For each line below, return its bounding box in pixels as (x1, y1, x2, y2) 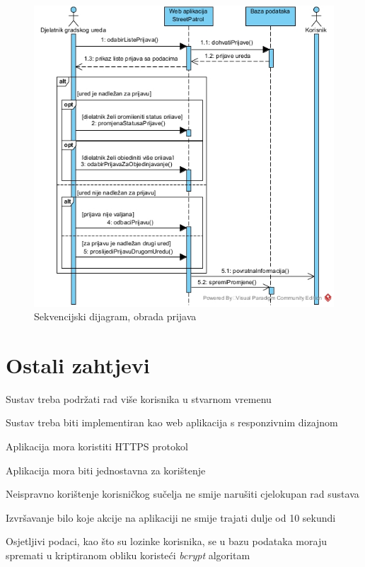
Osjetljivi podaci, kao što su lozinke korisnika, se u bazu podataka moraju (6, 534, 327, 549)
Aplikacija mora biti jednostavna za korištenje (6, 462, 206, 477)
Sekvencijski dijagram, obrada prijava (34, 309, 197, 324)
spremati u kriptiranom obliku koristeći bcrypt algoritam (6, 547, 250, 562)
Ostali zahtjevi (6, 350, 150, 379)
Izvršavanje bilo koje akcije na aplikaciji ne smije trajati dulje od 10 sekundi (6, 510, 336, 525)
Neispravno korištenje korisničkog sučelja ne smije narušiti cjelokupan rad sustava (6, 486, 359, 501)
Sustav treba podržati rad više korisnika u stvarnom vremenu (6, 391, 272, 406)
